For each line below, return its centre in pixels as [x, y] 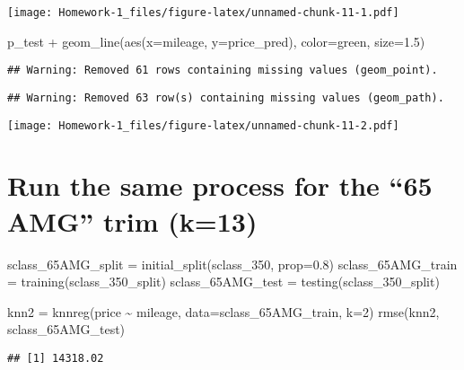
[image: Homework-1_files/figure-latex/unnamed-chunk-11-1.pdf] [203, 13]
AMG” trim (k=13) [132, 220]
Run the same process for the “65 [220, 185]
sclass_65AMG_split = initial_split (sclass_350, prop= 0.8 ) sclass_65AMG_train [232, 264]
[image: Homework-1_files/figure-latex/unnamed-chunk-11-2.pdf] [203, 125]
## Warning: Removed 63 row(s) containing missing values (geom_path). [226, 97]
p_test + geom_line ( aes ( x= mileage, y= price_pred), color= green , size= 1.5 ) [216, 41]
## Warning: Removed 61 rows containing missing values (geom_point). [223, 70]
